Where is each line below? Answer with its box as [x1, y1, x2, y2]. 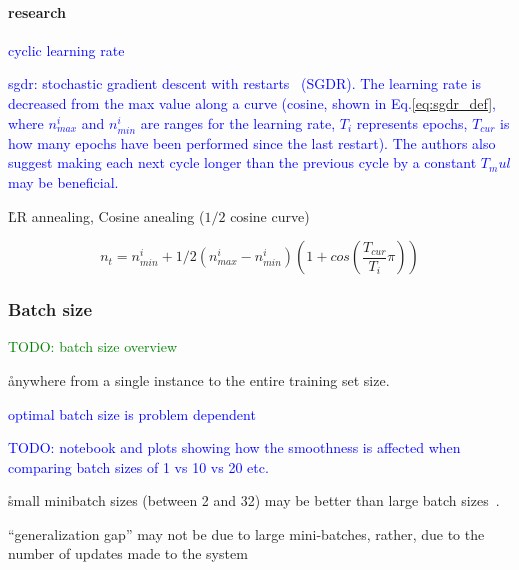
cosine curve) [230, 205, 310, 226]
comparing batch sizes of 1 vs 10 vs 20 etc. [8, 456, 269, 477]
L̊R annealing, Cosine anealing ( [8, 205, 205, 226]
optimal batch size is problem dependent [8, 403, 256, 424]
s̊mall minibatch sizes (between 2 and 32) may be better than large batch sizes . [8, 490, 500, 511]
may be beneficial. [8, 171, 119, 192]
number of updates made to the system [8, 543, 248, 564]
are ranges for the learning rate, [140, 112, 336, 133]
